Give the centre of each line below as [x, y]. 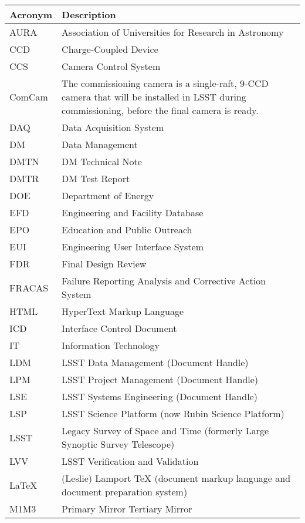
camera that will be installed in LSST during [154, 97]
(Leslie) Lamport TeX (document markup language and [176, 478]
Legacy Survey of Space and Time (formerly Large [165, 430]
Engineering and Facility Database [133, 212]
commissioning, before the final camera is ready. [160, 110]
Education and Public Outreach [127, 229]
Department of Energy [108, 195]
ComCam [29, 97]
